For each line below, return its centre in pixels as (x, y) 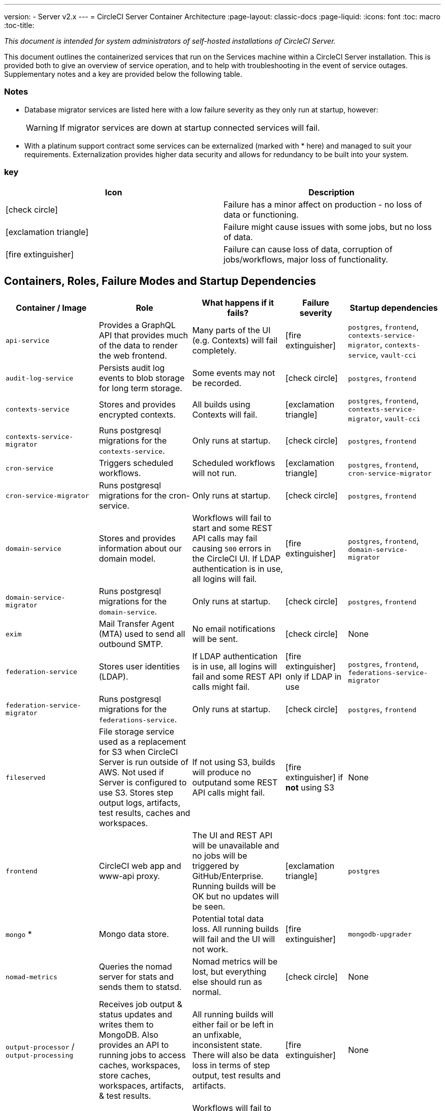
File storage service (136, 732)
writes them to (126, 1025)
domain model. (127, 559)
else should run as (227, 982)
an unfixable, (217, 1035)
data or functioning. (261, 214)
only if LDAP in (314, 677)
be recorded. (217, 383)
